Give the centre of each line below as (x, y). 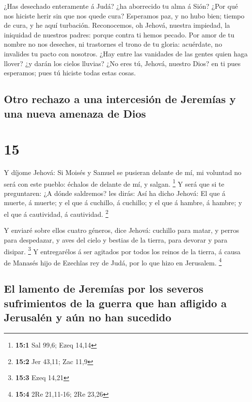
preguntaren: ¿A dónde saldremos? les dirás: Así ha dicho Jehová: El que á (115, 193)
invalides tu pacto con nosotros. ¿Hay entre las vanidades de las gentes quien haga (126, 53)
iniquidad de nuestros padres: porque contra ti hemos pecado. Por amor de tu (119, 34)
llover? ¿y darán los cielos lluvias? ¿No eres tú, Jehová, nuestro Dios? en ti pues (122, 63)
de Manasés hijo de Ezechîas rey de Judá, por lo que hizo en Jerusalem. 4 (113, 262)
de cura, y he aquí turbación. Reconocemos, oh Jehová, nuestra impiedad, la (117, 25)
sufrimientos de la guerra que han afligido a (115, 303)
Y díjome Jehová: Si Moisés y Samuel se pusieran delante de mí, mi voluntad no (123, 172)
